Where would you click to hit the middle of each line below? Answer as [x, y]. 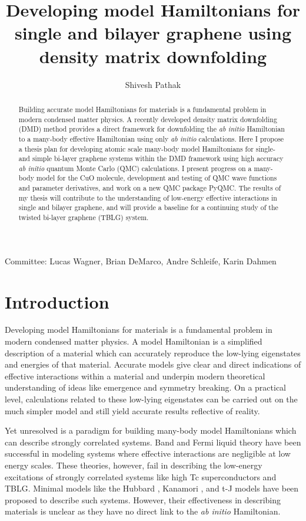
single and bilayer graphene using [153, 33]
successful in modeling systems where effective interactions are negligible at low [148, 453]
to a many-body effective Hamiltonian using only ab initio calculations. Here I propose [151, 138]
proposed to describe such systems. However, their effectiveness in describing [143, 499]
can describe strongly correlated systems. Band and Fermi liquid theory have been [153, 442]
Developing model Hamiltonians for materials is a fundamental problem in [139, 330]
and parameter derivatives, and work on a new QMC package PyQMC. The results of [150, 188]
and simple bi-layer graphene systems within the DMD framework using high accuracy [151, 158]
